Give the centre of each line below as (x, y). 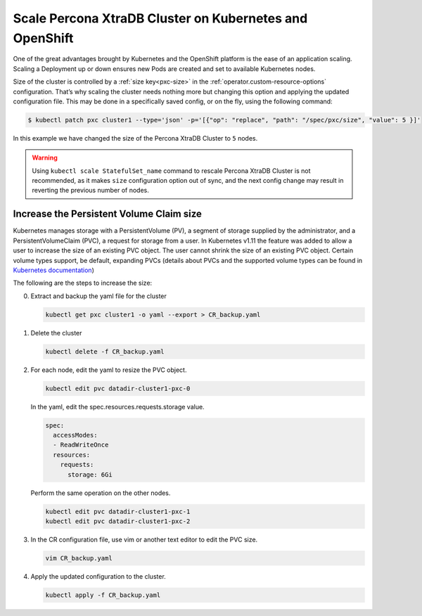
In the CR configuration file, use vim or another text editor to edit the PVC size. (144, 539)
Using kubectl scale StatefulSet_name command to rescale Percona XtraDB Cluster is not (171, 171)
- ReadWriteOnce (81, 445)
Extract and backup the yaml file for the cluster (98, 296)
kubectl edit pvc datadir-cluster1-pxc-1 (118, 511)
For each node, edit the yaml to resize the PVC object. (109, 370)
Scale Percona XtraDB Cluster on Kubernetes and (160, 18)
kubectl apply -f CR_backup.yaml (103, 595)
